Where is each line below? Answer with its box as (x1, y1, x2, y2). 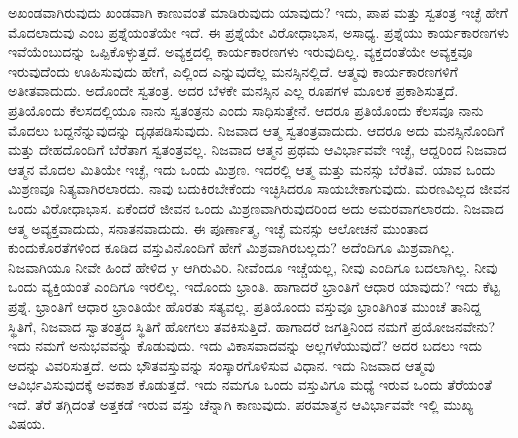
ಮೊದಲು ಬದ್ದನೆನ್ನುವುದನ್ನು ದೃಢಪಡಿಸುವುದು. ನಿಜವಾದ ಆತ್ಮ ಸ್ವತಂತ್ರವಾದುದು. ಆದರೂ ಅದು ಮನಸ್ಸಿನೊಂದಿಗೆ (8, 119, 505, 140)
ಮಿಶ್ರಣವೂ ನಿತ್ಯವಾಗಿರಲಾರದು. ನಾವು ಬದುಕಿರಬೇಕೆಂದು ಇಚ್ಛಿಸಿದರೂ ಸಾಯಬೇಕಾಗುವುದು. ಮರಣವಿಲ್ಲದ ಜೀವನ (8, 178, 510, 199)
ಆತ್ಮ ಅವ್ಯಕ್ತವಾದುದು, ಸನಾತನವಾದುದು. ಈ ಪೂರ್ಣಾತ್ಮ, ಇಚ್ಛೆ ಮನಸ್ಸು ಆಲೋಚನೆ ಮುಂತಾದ (8, 217, 428, 238)
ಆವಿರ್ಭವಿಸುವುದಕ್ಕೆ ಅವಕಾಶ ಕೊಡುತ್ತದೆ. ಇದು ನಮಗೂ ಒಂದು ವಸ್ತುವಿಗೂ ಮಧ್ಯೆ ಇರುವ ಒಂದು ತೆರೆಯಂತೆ (8, 374, 493, 395)
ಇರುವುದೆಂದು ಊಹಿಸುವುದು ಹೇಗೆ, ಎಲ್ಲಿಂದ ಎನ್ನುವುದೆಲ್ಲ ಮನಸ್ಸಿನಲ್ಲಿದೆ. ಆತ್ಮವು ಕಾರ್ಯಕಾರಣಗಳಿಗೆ (8, 60, 458, 81)
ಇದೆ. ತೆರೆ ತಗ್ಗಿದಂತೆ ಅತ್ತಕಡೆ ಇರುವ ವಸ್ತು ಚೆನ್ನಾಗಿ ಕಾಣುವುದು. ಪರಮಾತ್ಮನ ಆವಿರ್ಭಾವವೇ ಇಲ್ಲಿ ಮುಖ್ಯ (8, 393, 474, 414)
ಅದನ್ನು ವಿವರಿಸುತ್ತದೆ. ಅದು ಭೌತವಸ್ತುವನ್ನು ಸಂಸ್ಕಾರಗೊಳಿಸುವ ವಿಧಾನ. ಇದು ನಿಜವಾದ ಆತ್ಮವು (8, 354, 435, 375)
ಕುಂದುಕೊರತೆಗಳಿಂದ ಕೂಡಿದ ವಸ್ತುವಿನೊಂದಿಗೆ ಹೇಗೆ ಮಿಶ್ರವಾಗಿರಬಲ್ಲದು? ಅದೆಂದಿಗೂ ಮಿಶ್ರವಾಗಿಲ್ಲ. (8, 237, 455, 258)
